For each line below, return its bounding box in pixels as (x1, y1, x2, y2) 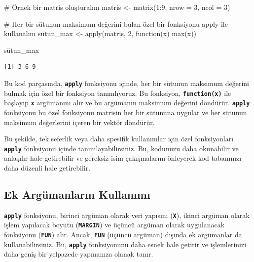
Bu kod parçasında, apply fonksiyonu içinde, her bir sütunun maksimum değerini (4, 78, 249, 88)
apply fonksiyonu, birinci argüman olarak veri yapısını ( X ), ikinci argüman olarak (4, 210, 250, 220)
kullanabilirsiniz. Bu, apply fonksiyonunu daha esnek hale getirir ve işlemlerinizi (4, 239, 247, 249)
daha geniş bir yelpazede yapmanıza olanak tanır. (4, 249, 153, 259)
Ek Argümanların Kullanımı (4, 186, 150, 202)
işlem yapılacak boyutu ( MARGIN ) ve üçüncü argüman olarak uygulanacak (4, 219, 225, 230)
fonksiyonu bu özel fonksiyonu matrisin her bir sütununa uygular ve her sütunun (4, 107, 247, 117)
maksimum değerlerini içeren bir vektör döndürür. (4, 117, 155, 127)
